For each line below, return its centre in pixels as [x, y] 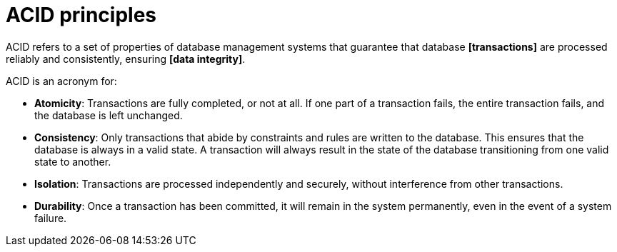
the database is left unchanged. [109, 115]
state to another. [73, 161]
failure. [51, 218]
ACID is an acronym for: [61, 81]
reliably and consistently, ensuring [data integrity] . [126, 59]
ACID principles [81, 15]
